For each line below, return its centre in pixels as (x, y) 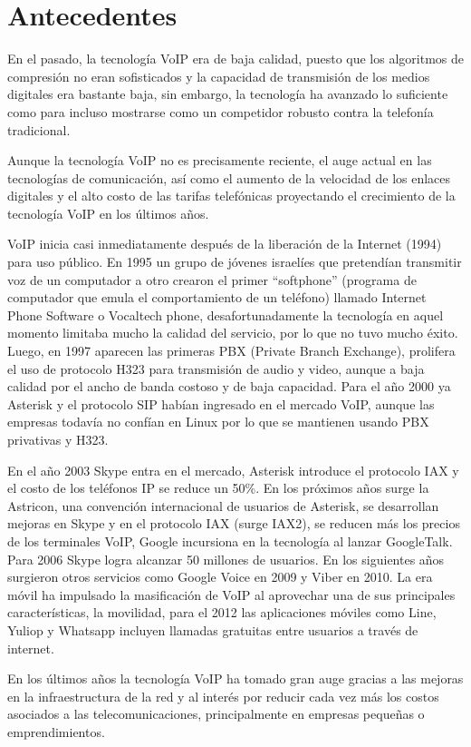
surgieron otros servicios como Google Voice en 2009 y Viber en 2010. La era (220, 577)
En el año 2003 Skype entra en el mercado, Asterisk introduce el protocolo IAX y (233, 470)
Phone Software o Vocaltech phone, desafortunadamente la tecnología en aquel (226, 315)
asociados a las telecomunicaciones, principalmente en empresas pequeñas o (216, 714)
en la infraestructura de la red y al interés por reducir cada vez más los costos (223, 696)
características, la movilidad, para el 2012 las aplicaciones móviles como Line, (222, 612)
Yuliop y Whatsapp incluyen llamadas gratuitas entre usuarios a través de (213, 629)
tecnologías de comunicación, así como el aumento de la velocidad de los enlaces (229, 177)
